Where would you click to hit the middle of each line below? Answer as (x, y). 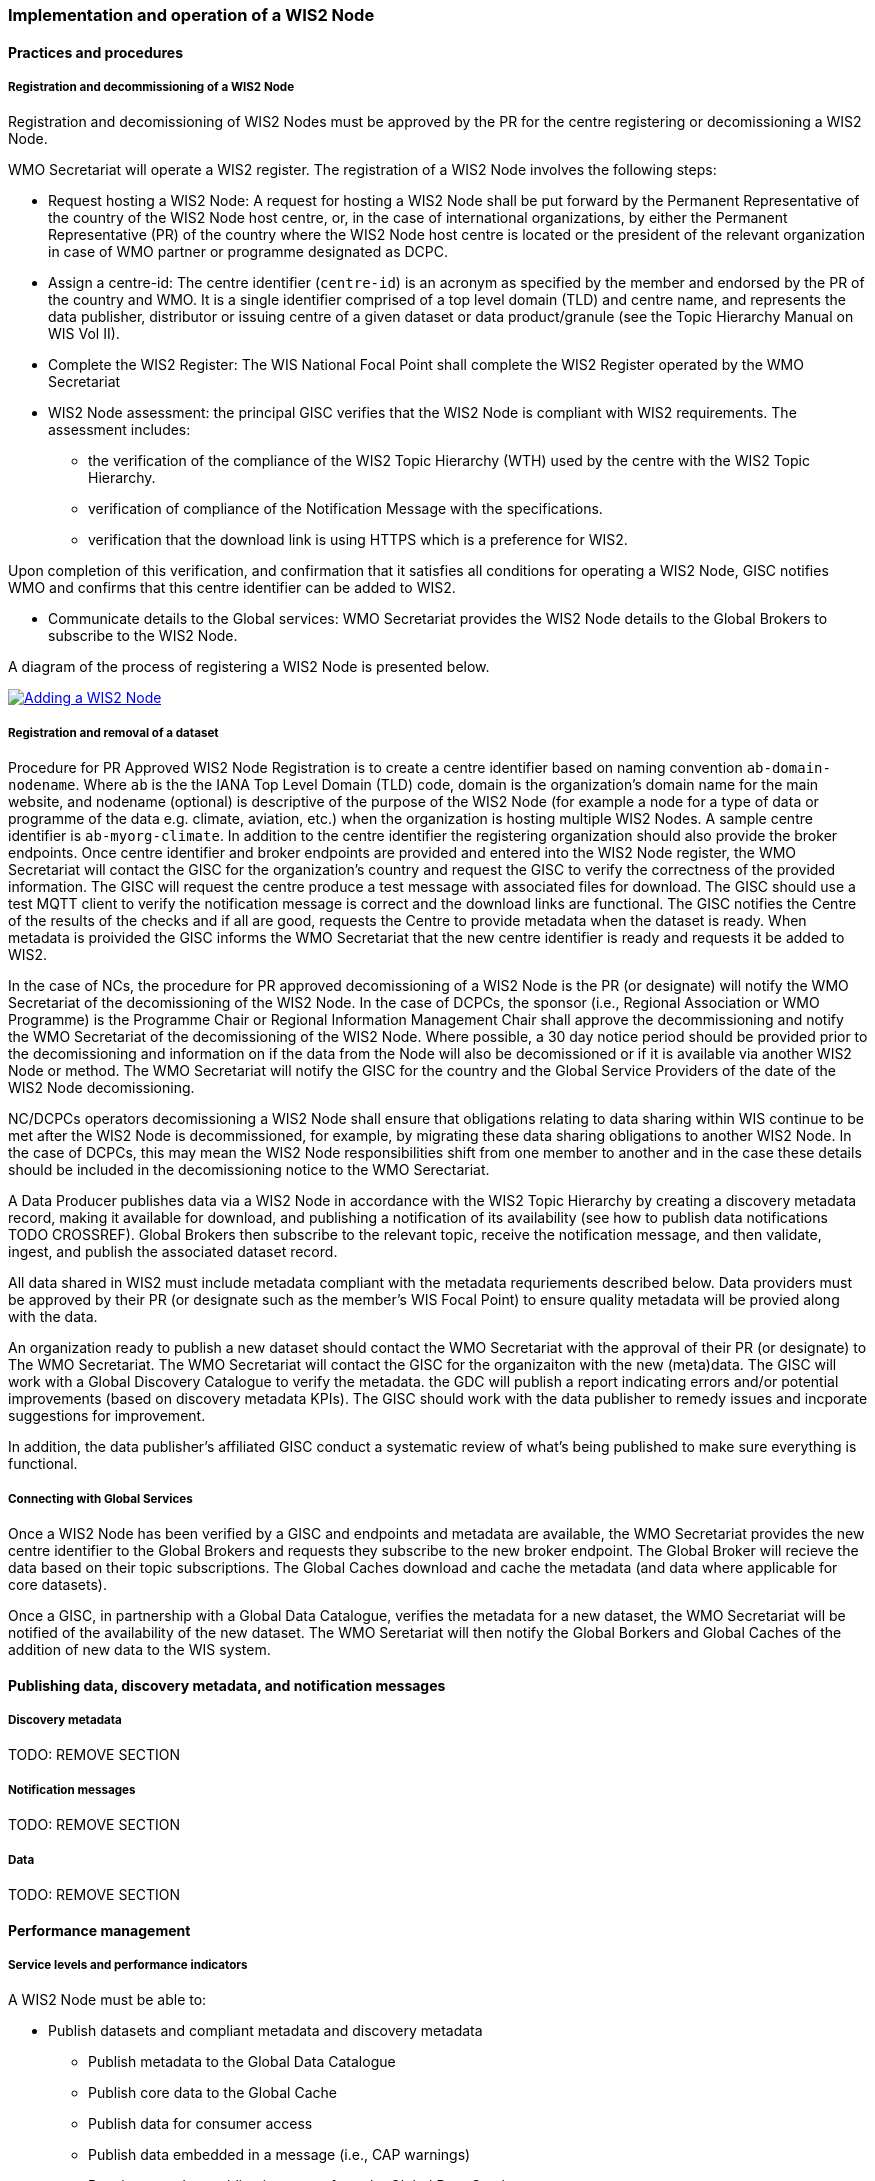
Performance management (99, 1930)
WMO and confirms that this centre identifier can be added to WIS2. (232, 588)
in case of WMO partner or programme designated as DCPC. (248, 252)
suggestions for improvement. (107, 1416)
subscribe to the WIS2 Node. (143, 636)
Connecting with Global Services (100, 1498)
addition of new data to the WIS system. (139, 1649)
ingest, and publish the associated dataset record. (173, 1252)
